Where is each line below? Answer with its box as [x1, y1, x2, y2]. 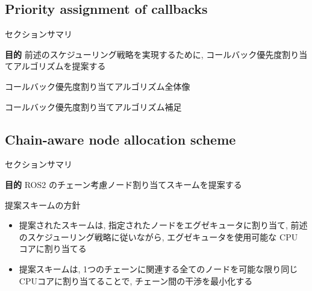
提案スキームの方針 [5, 198, 81, 211]
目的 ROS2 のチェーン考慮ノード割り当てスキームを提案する [5, 178, 242, 190]
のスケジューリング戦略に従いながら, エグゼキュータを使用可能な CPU [19, 230, 298, 243]
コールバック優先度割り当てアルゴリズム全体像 [5, 80, 190, 92]
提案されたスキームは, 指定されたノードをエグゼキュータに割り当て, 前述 [19, 219, 308, 231]
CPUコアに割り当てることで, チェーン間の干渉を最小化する [19, 274, 253, 287]
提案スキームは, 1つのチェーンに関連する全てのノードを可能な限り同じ [19, 262, 298, 275]
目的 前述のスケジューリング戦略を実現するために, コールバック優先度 [5, 48, 282, 60]
